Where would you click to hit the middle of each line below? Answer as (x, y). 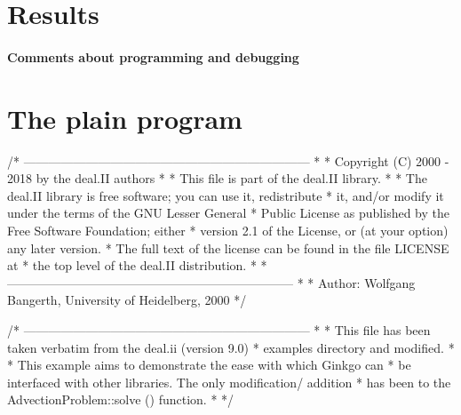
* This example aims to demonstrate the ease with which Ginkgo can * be (209, 365)
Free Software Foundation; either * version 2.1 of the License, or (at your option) (228, 231)
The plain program (125, 118)
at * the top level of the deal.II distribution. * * (137, 265)
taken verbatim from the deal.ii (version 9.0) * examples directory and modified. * (231, 347)
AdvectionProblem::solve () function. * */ (121, 399)
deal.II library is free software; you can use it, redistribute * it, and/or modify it (226, 195)
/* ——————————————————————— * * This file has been (219, 330)
